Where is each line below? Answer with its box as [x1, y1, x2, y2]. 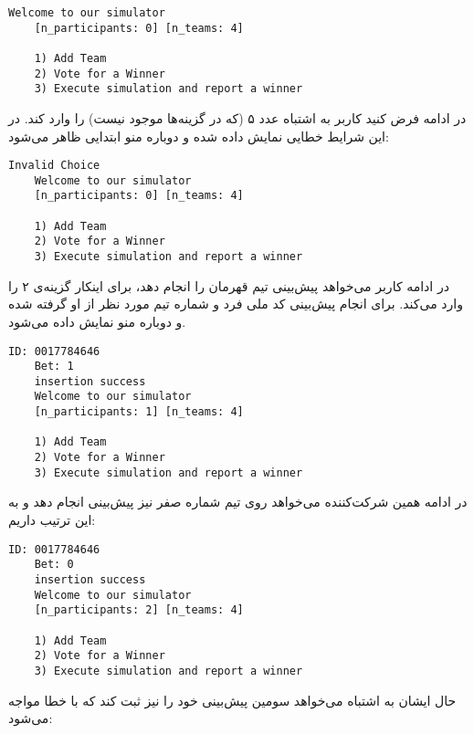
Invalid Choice [8, 159, 100, 173]
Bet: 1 [34, 360, 74, 373]
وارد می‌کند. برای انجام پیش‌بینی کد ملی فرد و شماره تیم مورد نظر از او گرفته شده [8, 294, 463, 313]
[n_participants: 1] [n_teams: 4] [34, 405, 244, 419]
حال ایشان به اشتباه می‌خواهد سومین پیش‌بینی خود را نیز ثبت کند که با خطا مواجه [8, 690, 457, 709]
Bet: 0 [34, 558, 74, 571]
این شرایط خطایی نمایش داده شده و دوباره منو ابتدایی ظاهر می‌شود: [8, 126, 389, 145]
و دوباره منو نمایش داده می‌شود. [8, 311, 186, 330]
